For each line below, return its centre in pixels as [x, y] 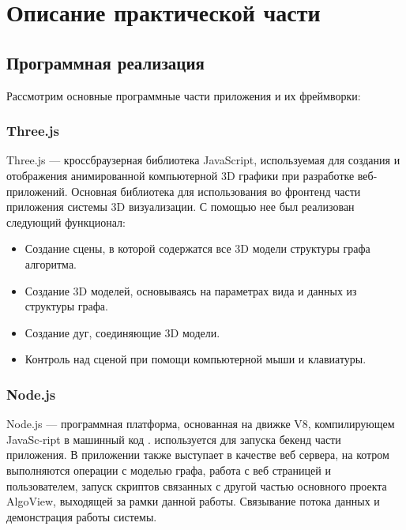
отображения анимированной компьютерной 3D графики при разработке [180, 175]
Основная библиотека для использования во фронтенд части [216, 191]
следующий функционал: [66, 222]
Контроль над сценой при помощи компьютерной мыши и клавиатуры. [195, 359]
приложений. [37, 191]
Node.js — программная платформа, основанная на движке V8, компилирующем [201, 424]
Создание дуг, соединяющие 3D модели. [122, 332]
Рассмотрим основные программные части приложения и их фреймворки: [184, 95]
